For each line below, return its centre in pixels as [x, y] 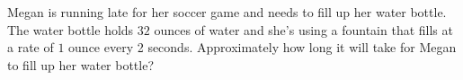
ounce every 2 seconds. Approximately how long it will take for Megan [263, 47]
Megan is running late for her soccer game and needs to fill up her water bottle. [227, 12]
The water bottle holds [71, 29]
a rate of [31, 47]
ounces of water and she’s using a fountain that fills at [303, 29]
